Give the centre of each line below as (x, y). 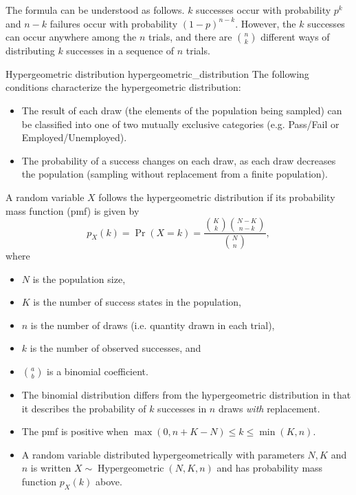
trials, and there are (190, 37)
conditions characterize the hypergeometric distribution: (123, 87)
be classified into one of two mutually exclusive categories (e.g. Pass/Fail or (180, 124)
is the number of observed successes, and (115, 348)
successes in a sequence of (120, 51)
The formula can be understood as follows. (95, 10)
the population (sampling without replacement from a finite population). (175, 174)
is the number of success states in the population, (137, 302)
